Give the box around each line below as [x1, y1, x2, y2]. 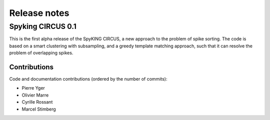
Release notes [9, 7, 69, 18]
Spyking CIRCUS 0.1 [9, 22, 77, 31]
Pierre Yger [21, 85, 45, 91]
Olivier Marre [21, 92, 49, 98]
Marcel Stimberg [21, 106, 56, 112]
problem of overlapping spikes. [9, 50, 73, 56]
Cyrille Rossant [21, 99, 53, 105]
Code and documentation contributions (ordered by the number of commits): [9, 76, 167, 82]
